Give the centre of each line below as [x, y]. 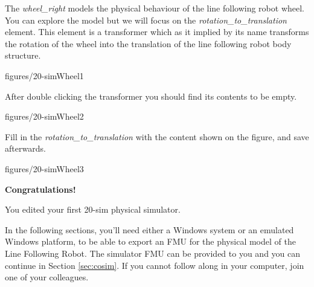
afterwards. [25, 148]
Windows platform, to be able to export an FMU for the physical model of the [150, 241]
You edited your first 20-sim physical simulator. [93, 209]
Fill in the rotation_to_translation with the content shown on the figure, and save [157, 136]
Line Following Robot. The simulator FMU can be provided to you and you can [153, 253]
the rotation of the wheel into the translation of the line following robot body [148, 43]
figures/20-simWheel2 [44, 116]
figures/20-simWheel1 [44, 75]
